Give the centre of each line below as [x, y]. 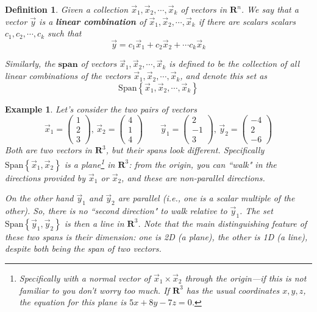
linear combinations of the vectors [68, 76]
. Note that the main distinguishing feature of [223, 223]
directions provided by [45, 177]
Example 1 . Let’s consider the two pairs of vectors [101, 109]
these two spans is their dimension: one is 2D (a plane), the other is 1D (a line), [156, 236]
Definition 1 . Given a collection [67, 9]
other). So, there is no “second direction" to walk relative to [116, 211]
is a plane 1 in [90, 163]
